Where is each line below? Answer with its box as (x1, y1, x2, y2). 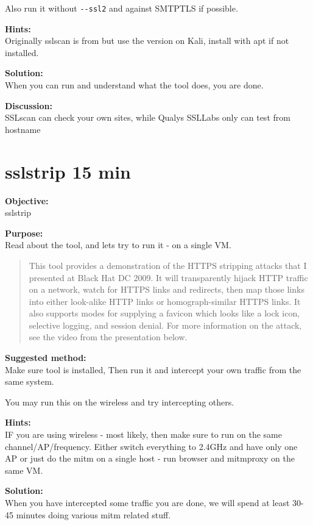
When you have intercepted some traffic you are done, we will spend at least (5, 496, 290, 509)
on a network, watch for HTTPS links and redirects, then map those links (29, 283, 304, 296)
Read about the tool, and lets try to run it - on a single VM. (5, 238, 231, 251)
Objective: (5, 194, 49, 207)
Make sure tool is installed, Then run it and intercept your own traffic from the (5, 363, 301, 376)
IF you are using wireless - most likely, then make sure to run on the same (5, 428, 282, 441)
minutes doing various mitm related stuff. (16, 508, 171, 521)
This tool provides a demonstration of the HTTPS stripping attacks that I (29, 259, 307, 271)
